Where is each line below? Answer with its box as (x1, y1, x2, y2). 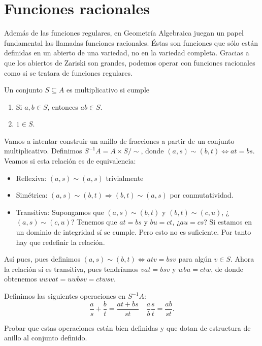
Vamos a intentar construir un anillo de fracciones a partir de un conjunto (4, 135, 235, 146)
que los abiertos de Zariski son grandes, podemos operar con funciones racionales (4, 57, 255, 68)
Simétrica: (16, 190, 48, 200)
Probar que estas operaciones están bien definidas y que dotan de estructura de (4, 322, 251, 333)
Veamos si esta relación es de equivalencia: (4, 155, 136, 166)
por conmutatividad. (170, 190, 234, 200)
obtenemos (4, 273, 37, 284)
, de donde (211, 263, 243, 274)
